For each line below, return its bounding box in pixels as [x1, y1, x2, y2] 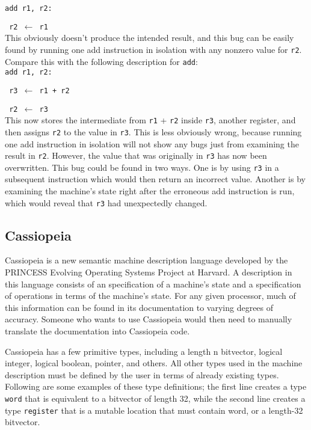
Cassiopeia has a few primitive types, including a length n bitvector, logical [5, 345, 283, 357]
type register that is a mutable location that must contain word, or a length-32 [5, 404, 303, 416]
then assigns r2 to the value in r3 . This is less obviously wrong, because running [5, 125, 302, 138]
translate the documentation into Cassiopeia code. [5, 325, 190, 337]
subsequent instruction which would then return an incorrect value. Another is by [5, 173, 306, 185]
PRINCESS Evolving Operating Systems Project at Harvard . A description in [5, 266, 292, 278]
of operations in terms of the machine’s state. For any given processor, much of [5, 289, 296, 302]
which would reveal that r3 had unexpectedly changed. [5, 196, 208, 209]
